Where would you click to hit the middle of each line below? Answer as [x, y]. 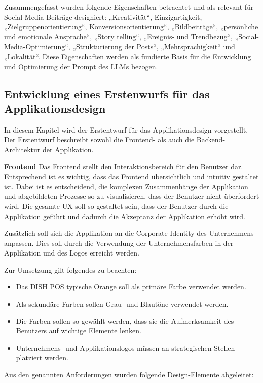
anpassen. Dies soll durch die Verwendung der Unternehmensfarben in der [119, 243]
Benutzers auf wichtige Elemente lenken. [79, 331]
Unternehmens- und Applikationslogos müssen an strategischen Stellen [125, 347]
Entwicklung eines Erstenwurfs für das [107, 93]
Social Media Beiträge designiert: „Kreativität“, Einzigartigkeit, [103, 16]
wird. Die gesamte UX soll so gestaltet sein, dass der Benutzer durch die [116, 206]
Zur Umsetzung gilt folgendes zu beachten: [70, 269]
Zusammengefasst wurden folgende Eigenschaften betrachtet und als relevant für [129, 7]
